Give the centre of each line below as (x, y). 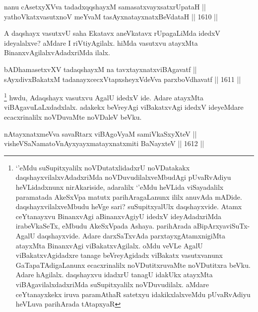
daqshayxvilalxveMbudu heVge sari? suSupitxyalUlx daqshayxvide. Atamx (129, 206)
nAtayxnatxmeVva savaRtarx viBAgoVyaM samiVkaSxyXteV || (100, 133)
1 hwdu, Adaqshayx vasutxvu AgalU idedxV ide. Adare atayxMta (104, 97)
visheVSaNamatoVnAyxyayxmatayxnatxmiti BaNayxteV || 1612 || (104, 143)
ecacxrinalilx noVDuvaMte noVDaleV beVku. (73, 117)
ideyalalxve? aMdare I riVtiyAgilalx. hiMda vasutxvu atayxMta (101, 42)
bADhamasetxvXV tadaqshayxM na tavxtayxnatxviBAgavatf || (100, 69)
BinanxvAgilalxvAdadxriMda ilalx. (57, 52)
